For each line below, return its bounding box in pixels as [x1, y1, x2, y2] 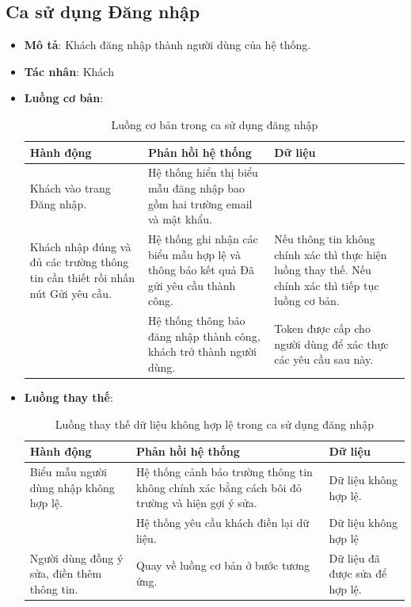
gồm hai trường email [147, 195, 253, 212]
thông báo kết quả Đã [147, 262, 254, 278]
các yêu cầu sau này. [274, 351, 374, 368]
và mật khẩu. [147, 211, 212, 227]
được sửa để [329, 565, 387, 582]
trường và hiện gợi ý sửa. [135, 494, 257, 511]
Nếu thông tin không [274, 231, 375, 247]
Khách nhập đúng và [29, 238, 131, 254]
